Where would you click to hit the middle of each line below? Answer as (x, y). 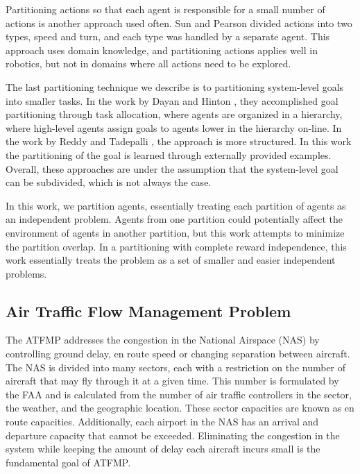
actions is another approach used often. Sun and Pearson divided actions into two (179, 23)
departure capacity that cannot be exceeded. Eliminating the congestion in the (173, 435)
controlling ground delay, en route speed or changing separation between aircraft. (178, 354)
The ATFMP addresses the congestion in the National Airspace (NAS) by (163, 340)
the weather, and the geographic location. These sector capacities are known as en (180, 408)
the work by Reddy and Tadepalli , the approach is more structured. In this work (179, 141)
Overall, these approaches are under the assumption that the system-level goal (172, 168)
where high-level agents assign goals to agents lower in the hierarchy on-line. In (174, 127)
